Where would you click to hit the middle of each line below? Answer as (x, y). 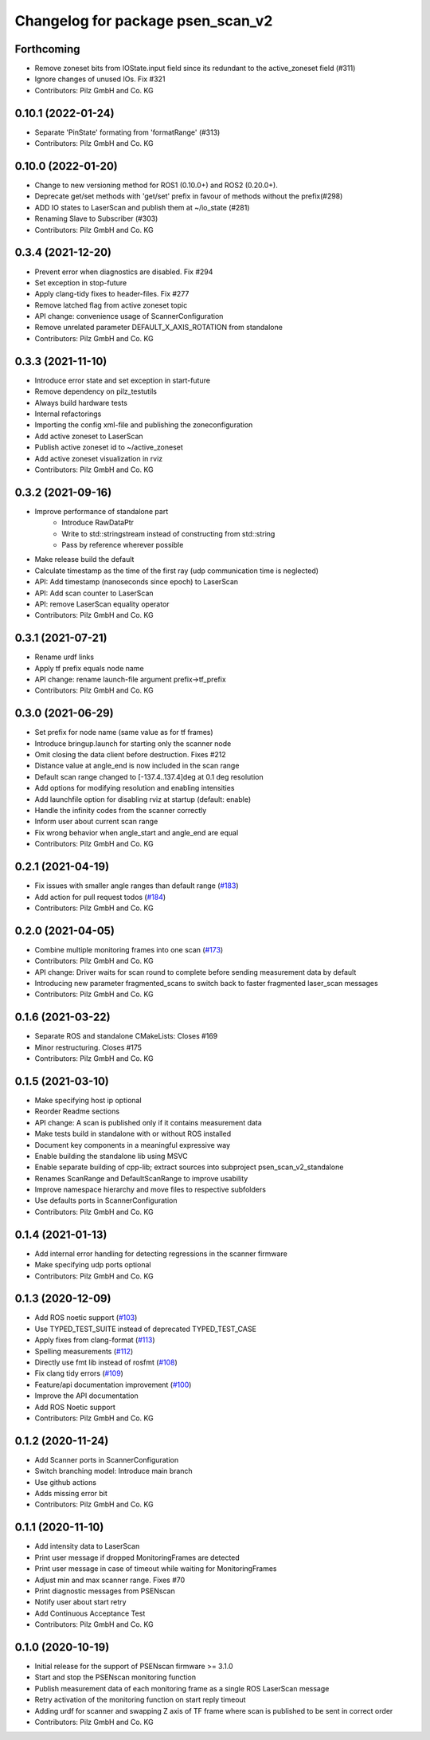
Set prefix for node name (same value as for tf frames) (124, 733)
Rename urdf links (64, 657)
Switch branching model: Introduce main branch (113, 1471)
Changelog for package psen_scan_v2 (144, 21)
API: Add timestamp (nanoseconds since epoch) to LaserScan (137, 582)
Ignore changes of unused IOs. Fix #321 (100, 79)
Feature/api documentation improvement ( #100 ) (113, 1385)
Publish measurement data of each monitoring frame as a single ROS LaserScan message (182, 1688)
